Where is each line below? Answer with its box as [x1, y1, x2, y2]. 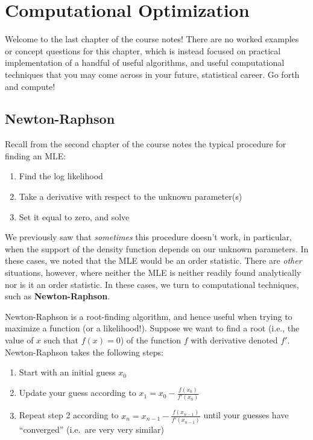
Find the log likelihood [19, 170, 103, 182]
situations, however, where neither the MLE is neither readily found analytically [5, 266, 302, 279]
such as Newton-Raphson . [5, 290, 110, 302]
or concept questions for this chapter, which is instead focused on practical [5, 44, 281, 57]
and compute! [5, 80, 55, 92]
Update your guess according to [19, 386, 136, 399]
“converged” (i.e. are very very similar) [19, 423, 164, 436]
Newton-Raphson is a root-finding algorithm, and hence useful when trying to [5, 310, 292, 322]
